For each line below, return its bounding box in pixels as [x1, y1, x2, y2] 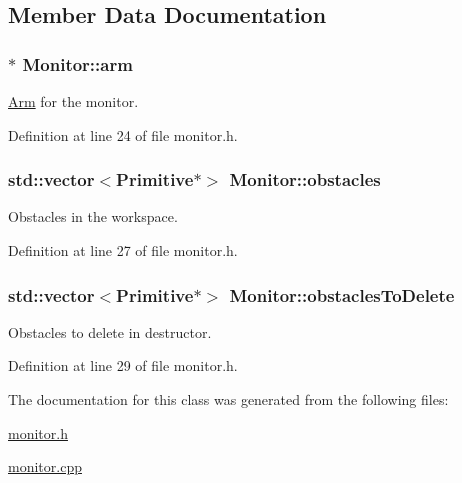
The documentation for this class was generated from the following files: [8, 389, 449, 409]
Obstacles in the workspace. [8, 206, 178, 227]
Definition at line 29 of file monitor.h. [8, 355, 238, 376]
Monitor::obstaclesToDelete [229, 282, 455, 307]
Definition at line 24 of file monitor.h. [8, 124, 238, 145]
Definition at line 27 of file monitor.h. [8, 240, 238, 260]
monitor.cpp [8, 456, 82, 477]
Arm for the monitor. [8, 91, 139, 111]
